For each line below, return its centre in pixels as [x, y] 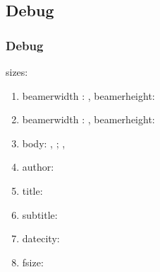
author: [38, 167]
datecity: [41, 238]
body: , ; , [44, 143]
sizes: [17, 72]
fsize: [33, 262]
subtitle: [40, 214]
